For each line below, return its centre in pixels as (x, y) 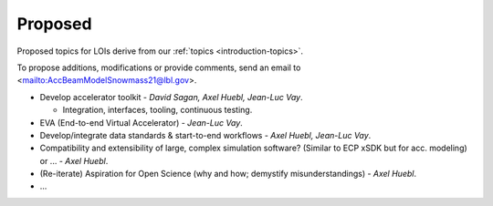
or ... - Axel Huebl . (74, 160)
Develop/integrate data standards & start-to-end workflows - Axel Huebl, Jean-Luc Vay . (205, 135)
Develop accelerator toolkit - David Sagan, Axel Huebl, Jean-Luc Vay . (171, 97)
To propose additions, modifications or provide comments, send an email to (159, 67)
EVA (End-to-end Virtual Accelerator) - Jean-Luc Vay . (142, 122)
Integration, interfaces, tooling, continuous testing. (157, 110)
